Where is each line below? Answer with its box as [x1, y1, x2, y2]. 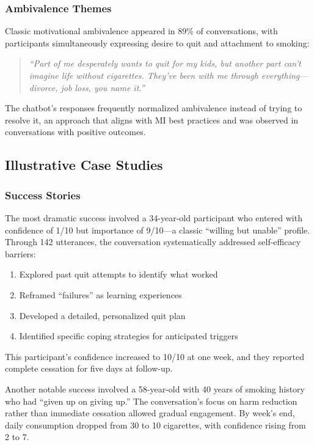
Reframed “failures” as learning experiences [19, 288, 182, 301]
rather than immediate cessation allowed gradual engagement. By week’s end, [5, 406, 295, 419]
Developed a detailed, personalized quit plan [19, 309, 186, 322]
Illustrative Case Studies [5, 155, 163, 174]
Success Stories [5, 187, 81, 202]
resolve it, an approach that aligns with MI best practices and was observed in [5, 113, 299, 126]
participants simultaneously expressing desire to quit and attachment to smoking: [5, 36, 310, 49]
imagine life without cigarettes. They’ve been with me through [29, 69, 258, 81]
